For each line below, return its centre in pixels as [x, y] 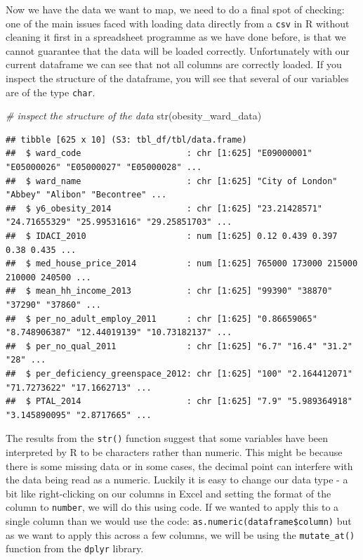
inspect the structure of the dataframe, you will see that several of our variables [177, 78]
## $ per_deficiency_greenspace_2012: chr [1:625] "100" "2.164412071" [179, 373]
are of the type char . [51, 92]
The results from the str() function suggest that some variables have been [167, 438]
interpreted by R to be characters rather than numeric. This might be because [174, 452]
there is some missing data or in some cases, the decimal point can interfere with [179, 465]
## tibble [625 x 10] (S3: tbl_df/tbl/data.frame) [126, 139]
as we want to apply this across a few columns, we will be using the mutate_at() [180, 534]
